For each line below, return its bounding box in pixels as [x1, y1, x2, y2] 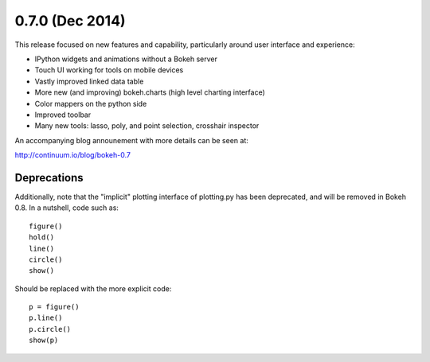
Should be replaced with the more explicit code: [14, 283, 172, 294]
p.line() [29, 313, 63, 322]
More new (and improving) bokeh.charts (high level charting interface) [34, 88, 266, 97]
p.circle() [29, 325, 72, 333]
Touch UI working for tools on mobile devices [34, 65, 184, 75]
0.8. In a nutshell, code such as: [14, 203, 119, 212]
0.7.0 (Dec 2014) [14, 12, 127, 29]
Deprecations [14, 171, 84, 185]
